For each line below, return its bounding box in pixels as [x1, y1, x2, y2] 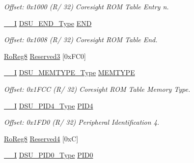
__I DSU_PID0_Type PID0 [4, 150, 93, 160]
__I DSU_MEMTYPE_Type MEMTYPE [4, 67, 135, 78]
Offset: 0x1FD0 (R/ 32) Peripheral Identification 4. [4, 117, 160, 127]
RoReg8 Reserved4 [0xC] [4, 133, 79, 143]
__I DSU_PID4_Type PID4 [4, 100, 93, 110]
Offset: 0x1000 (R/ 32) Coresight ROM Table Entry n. [4, 1, 169, 11]
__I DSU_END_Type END [4, 18, 92, 28]
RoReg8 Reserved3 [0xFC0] [4, 51, 86, 61]
